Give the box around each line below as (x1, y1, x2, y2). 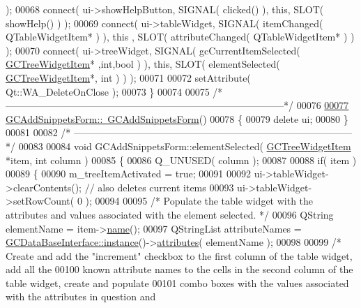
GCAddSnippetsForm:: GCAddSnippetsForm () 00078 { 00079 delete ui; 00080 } (6, 111, 348, 126)
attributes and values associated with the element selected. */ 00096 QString (6, 207, 334, 221)
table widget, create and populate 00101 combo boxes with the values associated (6, 275, 349, 290)
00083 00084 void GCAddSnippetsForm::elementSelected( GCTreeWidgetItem (18, 138, 351, 153)
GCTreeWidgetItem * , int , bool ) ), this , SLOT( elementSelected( (6, 57, 280, 71)
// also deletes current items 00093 (84, 179, 234, 194)
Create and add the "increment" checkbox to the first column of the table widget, (6, 248, 353, 263)
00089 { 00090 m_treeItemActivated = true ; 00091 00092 (6, 166, 251, 181)
